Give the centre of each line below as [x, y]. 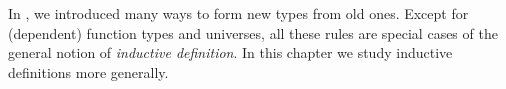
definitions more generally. [88, 71]
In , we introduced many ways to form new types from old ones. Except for [238, 13]
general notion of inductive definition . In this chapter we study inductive [230, 52]
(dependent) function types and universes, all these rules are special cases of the [253, 32]
